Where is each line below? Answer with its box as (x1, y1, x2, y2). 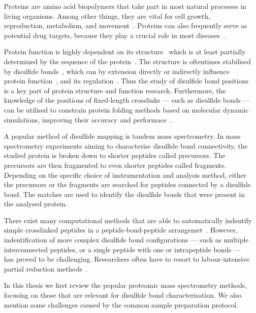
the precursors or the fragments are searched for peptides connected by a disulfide (4, 179, 251, 190)
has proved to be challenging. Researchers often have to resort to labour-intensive (4, 254, 250, 264)
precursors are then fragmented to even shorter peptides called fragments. (4, 159, 226, 170)
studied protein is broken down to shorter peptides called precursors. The (4, 150, 225, 160)
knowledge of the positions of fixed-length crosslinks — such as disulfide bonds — (4, 95, 250, 105)
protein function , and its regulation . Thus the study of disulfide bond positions (4, 76, 249, 86)
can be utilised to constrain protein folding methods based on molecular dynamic (4, 104, 249, 115)
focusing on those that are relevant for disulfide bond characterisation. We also (4, 290, 242, 300)
